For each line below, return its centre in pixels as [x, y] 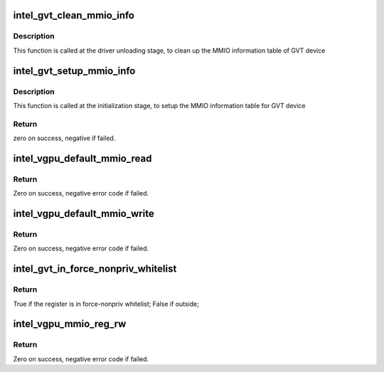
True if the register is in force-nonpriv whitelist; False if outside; [106, 304]
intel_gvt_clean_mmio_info [74, 15]
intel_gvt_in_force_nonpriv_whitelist [95, 269]
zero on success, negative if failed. [64, 138]
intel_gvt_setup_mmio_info [74, 71]
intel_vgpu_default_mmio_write [84, 214]
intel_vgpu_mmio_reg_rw [70, 324]
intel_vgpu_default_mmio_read [82, 158]
